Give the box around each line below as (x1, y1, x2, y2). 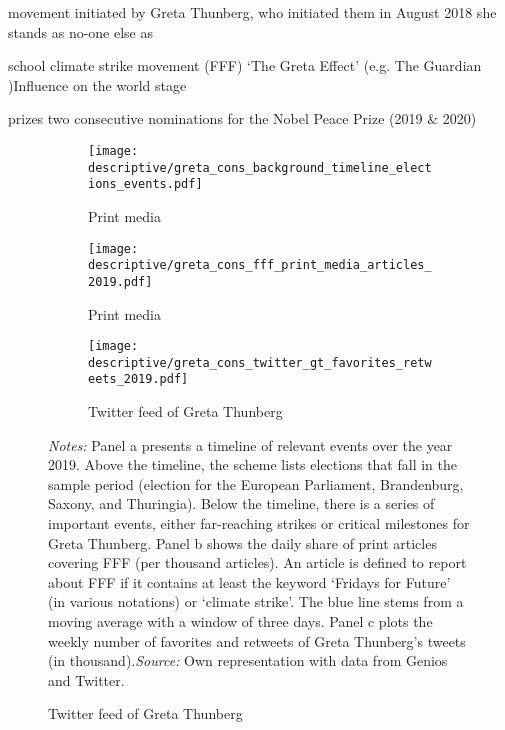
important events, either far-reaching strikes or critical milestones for (48, 513, 470, 534)
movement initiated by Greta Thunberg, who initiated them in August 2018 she (8, 2, 497, 22)
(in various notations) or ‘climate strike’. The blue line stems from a (48, 591, 464, 612)
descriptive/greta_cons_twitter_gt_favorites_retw (88, 355, 432, 370)
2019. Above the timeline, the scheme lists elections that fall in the (48, 454, 457, 475)
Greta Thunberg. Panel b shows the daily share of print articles (48, 532, 437, 553)
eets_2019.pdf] (88, 372, 189, 387)
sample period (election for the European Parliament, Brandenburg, (48, 473, 464, 494)
